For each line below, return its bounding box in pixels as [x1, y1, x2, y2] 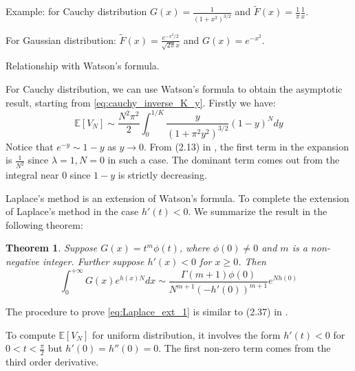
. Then [238, 254, 266, 269]
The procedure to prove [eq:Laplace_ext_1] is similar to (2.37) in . [6, 304, 288, 319]
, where [179, 240, 210, 255]
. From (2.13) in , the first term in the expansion [144, 139, 349, 153]
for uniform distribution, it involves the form [92, 327, 281, 341]
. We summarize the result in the [188, 204, 327, 218]
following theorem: [6, 217, 83, 232]
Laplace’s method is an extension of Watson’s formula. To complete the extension [6, 190, 349, 205]
